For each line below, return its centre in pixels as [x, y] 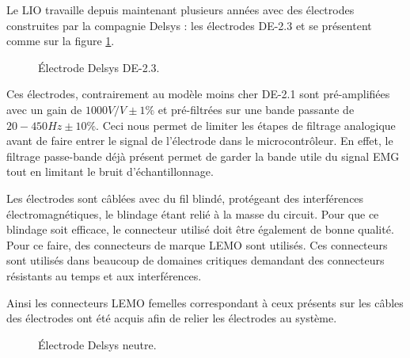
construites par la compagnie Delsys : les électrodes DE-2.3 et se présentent [189, 25]
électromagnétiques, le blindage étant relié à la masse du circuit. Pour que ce [193, 213]
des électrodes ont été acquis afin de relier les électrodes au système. [172, 318]
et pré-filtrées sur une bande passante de [256, 109]
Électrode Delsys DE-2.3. [99, 67]
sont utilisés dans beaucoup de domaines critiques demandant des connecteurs [196, 260]
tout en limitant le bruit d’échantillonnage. [110, 171]
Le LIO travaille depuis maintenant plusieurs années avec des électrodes [180, 10]
